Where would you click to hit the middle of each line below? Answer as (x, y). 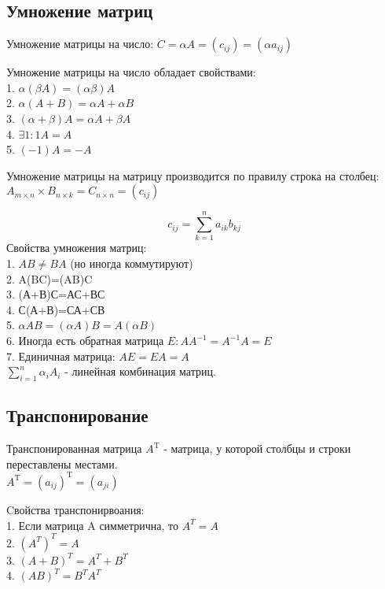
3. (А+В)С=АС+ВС (56, 294)
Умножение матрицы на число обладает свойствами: (131, 72)
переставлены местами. (62, 463)
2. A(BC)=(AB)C (49, 278)
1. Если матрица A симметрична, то (93, 525)
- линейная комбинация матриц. (140, 371)
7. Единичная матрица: (61, 356)
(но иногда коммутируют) (132, 263)
